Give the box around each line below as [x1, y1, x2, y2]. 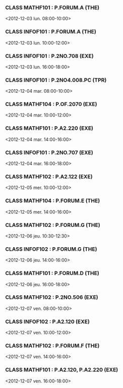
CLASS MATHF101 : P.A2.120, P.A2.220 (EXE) [5, 366, 118, 373]
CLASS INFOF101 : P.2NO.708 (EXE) [5, 52, 94, 59]
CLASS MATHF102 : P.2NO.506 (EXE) [5, 294, 98, 301]
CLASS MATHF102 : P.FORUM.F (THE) [5, 342, 100, 350]
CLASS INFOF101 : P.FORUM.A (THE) [5, 28, 97, 35]
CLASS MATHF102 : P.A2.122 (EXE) [5, 173, 93, 180]
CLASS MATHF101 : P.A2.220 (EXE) [5, 125, 94, 132]
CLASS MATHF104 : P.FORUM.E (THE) [5, 197, 100, 204]
